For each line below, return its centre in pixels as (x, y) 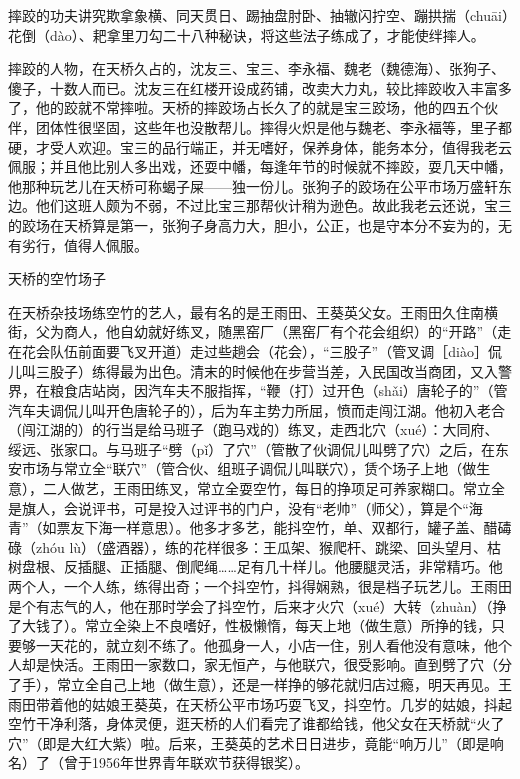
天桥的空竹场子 (57, 278)
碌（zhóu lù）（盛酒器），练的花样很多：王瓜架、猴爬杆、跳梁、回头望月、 (248, 546)
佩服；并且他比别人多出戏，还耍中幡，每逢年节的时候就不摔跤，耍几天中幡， (260, 166)
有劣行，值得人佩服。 (78, 244)
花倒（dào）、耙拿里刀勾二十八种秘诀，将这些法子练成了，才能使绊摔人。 (246, 34)
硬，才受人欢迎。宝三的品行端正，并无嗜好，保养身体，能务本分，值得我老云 (260, 146)
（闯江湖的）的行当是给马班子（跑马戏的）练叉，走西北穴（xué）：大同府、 (253, 429)
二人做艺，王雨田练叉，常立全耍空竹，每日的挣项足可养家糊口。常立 (266, 488)
